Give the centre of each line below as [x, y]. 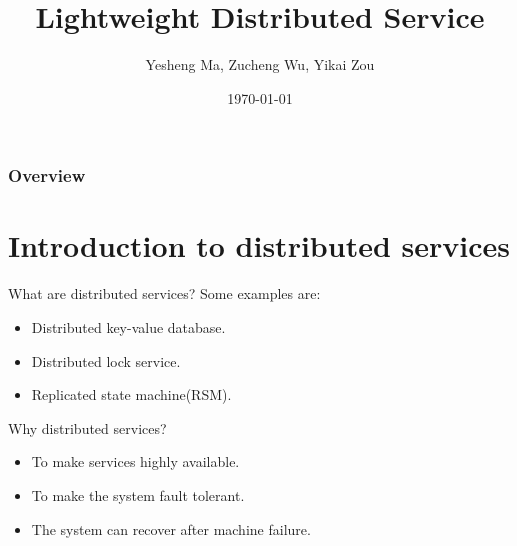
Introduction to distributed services [259, 245]
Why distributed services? [87, 427]
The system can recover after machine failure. [171, 528]
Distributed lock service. [106, 360]
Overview [47, 175]
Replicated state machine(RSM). [131, 394]
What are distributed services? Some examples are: [164, 293]
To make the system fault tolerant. [138, 494]
